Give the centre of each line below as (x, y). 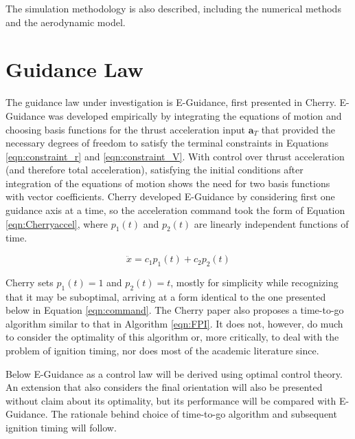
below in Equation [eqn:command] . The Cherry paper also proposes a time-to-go (175, 310)
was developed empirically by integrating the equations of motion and (195, 115)
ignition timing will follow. (61, 427)
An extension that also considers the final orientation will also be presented (164, 387)
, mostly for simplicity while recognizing (254, 282)
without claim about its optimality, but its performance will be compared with (171, 400)
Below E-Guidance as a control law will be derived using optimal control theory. (174, 373)
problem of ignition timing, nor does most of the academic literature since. (162, 351)
